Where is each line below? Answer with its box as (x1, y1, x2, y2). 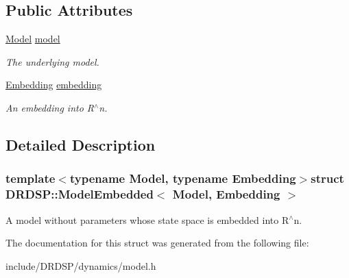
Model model (5, 31, 60, 46)
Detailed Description (5, 134, 156, 155)
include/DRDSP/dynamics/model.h (5, 258, 156, 273)
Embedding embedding (5, 77, 102, 92)
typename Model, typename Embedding (69, 170, 296, 187)
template (5, 170, 56, 187)
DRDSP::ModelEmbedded (5, 186, 154, 203)
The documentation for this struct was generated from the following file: (5, 236, 309, 250)
